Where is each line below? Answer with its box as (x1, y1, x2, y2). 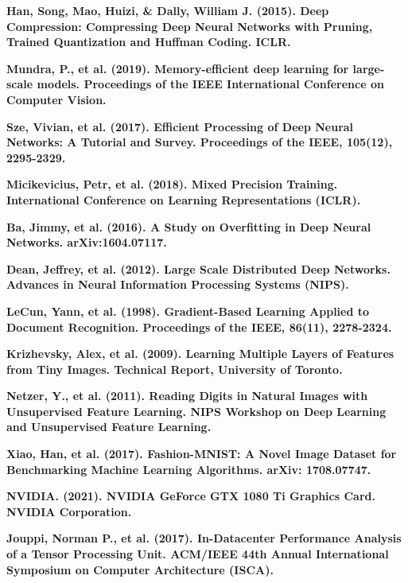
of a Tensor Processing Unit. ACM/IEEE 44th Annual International (6, 546, 389, 562)
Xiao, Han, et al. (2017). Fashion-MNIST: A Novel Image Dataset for (6, 445, 397, 462)
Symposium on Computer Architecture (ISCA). (6, 561, 274, 577)
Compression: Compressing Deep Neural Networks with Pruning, (6, 17, 373, 34)
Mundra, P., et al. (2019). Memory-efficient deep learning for (6, 60, 349, 76)
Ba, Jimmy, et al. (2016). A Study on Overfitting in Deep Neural (6, 218, 371, 235)
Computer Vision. (6, 91, 107, 107)
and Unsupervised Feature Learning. (6, 418, 212, 435)
